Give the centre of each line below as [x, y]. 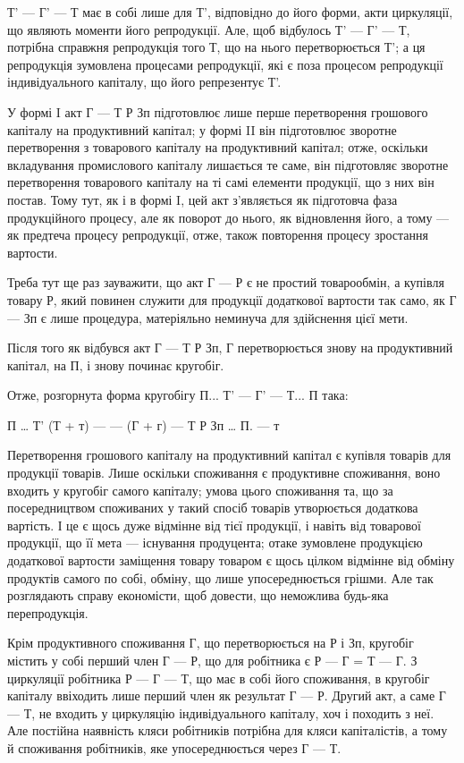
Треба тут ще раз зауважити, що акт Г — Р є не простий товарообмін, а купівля [226, 282]
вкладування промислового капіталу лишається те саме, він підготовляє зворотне [228, 164]
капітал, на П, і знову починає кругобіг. [116, 365]
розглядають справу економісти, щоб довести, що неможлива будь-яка [198, 595]
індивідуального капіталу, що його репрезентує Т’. [144, 82]
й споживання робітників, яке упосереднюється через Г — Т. [174, 747]
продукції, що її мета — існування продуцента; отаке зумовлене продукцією [215, 543]
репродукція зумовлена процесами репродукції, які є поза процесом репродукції [225, 64]
